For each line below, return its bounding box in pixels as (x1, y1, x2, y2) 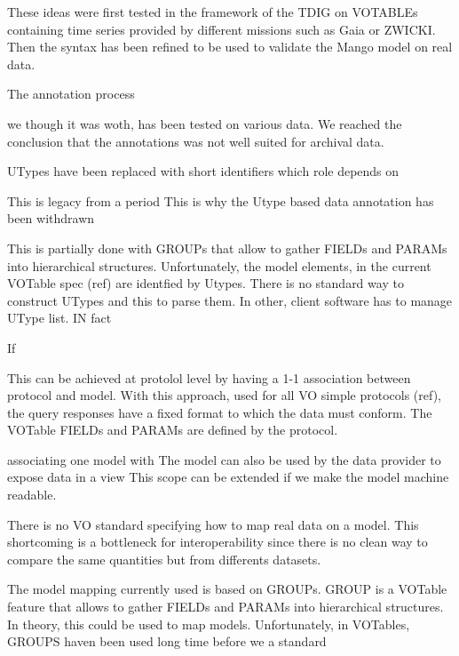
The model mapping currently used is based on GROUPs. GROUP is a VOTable (7, 580, 447, 598)
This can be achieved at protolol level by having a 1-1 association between (7, 368, 411, 387)
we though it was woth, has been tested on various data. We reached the (7, 114, 402, 132)
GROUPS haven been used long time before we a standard (7, 632, 327, 651)
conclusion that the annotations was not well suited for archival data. (7, 132, 384, 150)
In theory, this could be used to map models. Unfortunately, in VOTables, (7, 614, 410, 633)
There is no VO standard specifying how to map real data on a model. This (7, 515, 419, 533)
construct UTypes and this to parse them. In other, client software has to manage (7, 291, 453, 309)
